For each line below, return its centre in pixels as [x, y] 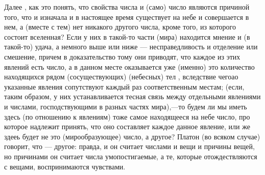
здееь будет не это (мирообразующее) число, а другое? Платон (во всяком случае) [132, 136]
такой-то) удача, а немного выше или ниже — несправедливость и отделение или [131, 47]
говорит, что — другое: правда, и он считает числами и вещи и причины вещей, [129, 146]
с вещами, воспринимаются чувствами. [65, 166]
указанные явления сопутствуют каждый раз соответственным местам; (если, [124, 86]
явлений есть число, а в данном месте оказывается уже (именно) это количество [129, 66]
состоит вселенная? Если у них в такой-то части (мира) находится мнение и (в [127, 36]
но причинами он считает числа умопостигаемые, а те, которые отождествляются [131, 156]
